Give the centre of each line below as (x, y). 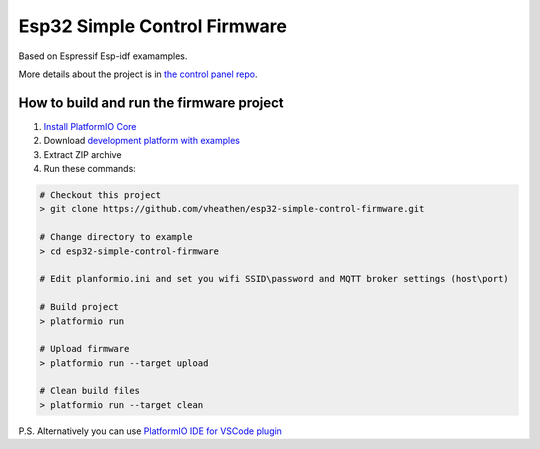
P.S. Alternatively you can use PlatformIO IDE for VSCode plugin (150, 431)
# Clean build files (89, 391)
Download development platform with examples (141, 141)
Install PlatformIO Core (90, 126)
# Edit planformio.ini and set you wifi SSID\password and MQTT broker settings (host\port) (274, 279)
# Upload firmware (84, 349)
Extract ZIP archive (82, 154)
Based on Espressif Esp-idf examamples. (103, 56)
